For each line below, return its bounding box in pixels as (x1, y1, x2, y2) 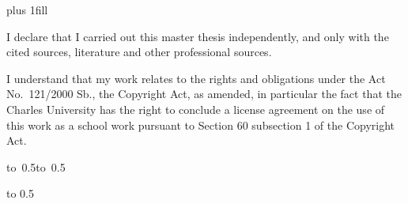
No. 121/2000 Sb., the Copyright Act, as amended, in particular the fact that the (6, 85, 402, 102)
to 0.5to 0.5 (6, 158, 66, 175)
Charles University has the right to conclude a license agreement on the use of (6, 100, 385, 117)
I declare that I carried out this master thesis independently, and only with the (6, 28, 389, 44)
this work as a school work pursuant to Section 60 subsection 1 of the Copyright (6, 116, 395, 133)
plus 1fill (6, 2, 48, 17)
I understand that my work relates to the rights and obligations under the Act (6, 70, 386, 86)
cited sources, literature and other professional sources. (6, 43, 272, 60)
